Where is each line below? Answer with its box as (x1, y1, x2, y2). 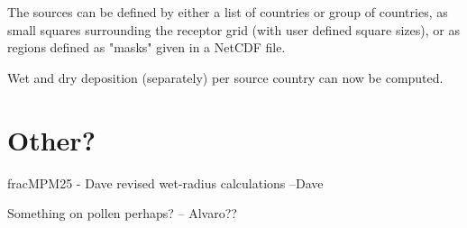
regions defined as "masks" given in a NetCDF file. (7, 38, 286, 57)
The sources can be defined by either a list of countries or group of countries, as (7, 3, 448, 21)
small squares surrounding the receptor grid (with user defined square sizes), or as (7, 20, 460, 39)
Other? (7, 121, 96, 158)
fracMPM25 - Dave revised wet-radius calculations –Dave (7, 173, 324, 192)
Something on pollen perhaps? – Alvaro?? (7, 204, 237, 223)
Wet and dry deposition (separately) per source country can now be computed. (7, 68, 444, 87)
